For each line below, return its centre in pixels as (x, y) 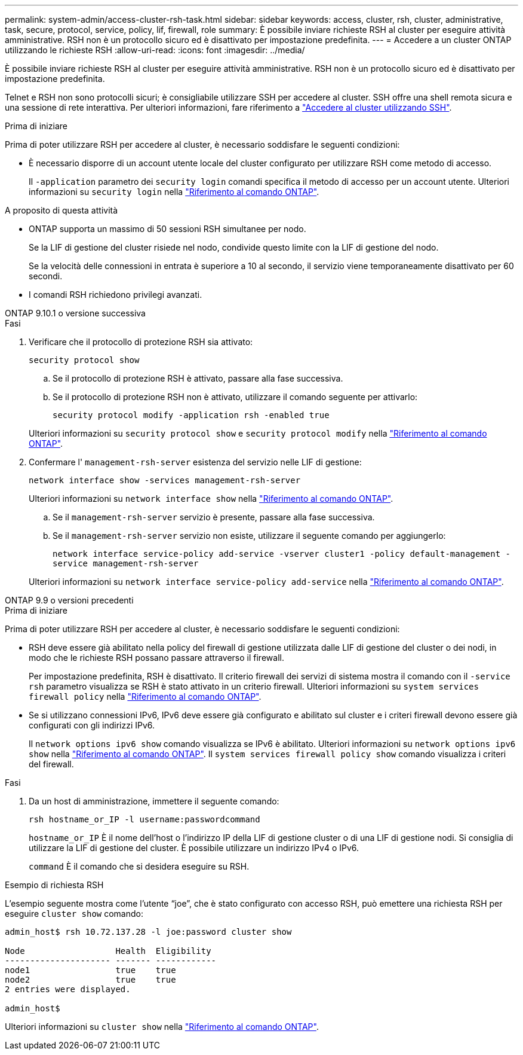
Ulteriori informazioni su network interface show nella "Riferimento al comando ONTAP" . (211, 498)
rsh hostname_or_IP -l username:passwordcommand (144, 819)
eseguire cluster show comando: (74, 914)
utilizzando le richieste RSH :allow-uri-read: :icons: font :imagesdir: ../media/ (155, 50)
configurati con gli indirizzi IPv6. (92, 725)
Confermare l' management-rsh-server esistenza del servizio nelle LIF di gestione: (195, 462)
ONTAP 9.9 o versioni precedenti (69, 600)
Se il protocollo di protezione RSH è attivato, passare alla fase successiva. (198, 378)
